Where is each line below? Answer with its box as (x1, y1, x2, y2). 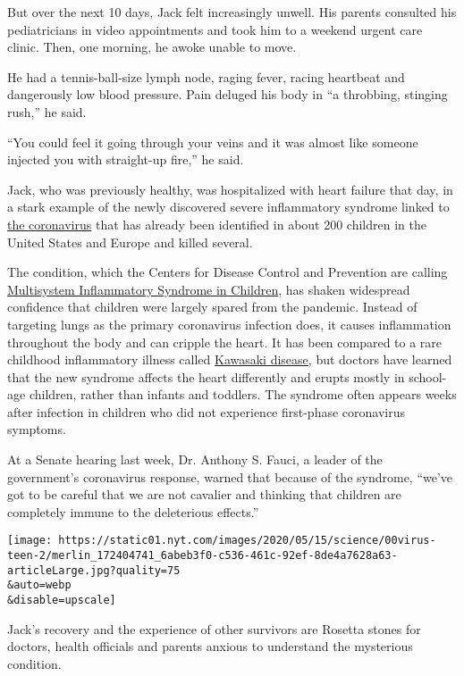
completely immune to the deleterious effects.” (7, 502, 259, 521)
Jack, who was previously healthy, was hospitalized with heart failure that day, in (7, 179, 453, 198)
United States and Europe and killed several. (7, 232, 253, 251)
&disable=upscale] (7, 594, 116, 607)
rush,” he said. (7, 102, 87, 121)
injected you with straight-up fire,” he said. (7, 150, 244, 169)
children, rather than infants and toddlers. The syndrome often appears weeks (29, 385, 457, 404)
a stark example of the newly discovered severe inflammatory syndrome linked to (7, 197, 450, 216)
